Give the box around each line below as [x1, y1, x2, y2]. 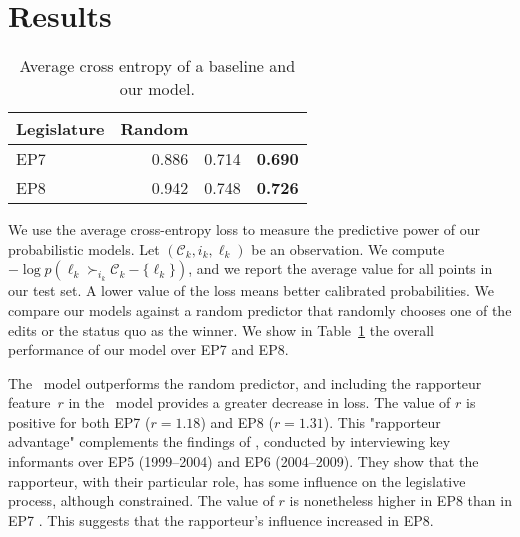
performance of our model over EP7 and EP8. [8, 339, 289, 360]
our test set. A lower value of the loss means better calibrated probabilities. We [8, 280, 494, 301]
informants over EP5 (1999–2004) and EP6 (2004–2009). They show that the [8, 451, 479, 472]
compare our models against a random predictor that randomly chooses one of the [8, 299, 512, 320]
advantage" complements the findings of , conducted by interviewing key [8, 431, 451, 452]
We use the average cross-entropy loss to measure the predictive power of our [8, 219, 480, 240]
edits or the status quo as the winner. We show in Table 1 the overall [8, 319, 434, 340]
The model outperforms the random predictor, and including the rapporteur [8, 372, 482, 393]
